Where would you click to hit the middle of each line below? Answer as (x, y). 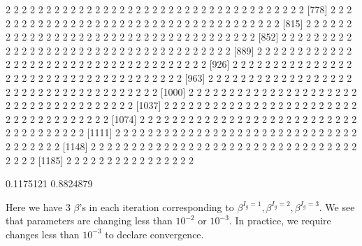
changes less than (43, 234)
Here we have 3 (38, 207)
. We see (337, 207)
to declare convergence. (154, 234)
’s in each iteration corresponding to (157, 207)
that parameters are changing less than (89, 220)
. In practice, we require (280, 220)
